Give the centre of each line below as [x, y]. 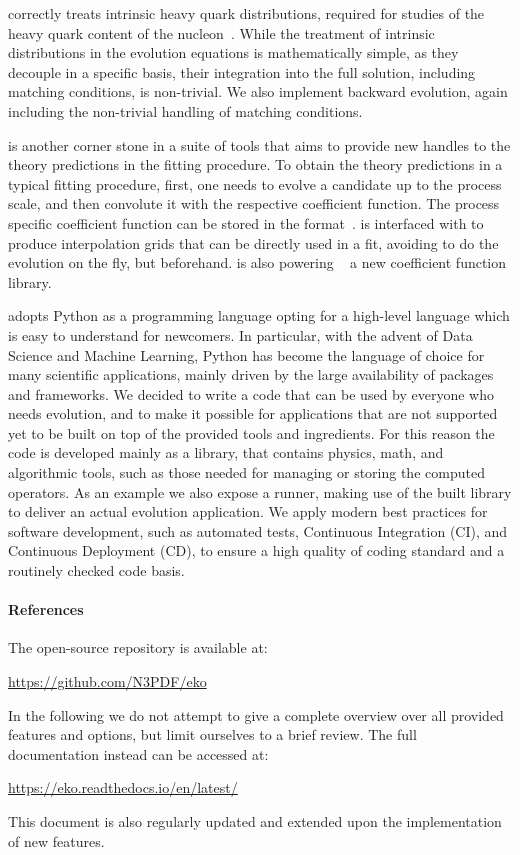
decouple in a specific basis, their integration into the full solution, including [242, 71]
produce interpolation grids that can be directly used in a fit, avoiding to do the [253, 242]
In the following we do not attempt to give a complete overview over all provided [256, 714]
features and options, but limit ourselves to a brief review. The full [212, 734]
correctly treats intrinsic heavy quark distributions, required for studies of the [246, 13]
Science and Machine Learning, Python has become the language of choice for [246, 354]
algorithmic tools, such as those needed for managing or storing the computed [246, 472]
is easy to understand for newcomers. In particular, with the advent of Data [240, 334]
